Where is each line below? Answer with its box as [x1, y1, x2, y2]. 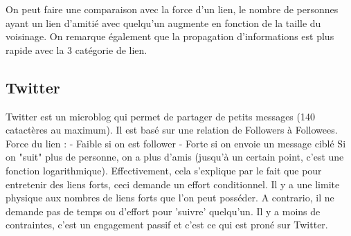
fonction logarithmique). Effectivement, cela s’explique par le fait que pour [6, 163, 322, 177]
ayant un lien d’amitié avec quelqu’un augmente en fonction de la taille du [6, 15, 321, 30]
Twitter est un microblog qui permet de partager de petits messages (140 [6, 109, 315, 123]
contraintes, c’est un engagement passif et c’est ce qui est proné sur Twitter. [6, 217, 328, 232]
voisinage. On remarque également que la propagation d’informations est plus [6, 29, 334, 44]
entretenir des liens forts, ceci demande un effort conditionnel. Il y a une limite [6, 176, 340, 191]
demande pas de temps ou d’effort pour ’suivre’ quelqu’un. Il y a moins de [6, 203, 321, 218]
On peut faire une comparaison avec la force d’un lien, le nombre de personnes [6, 2, 339, 16]
